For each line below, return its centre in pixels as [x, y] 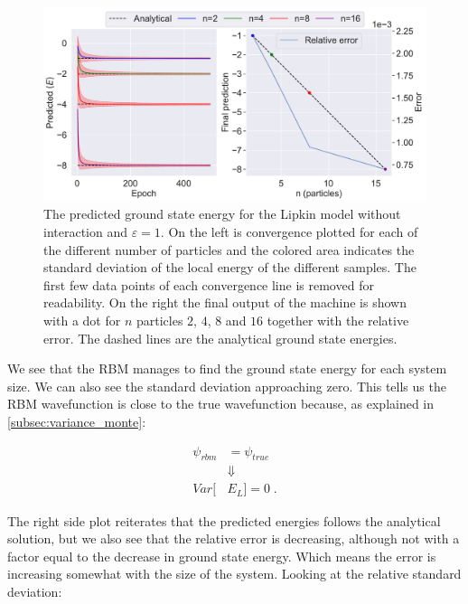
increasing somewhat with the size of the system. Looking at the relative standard [234, 574]
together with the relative [338, 321]
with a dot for [82, 321]
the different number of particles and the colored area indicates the [229, 249]
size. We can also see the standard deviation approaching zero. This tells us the [227, 386]
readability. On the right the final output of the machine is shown [225, 302]
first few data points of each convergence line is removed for [209, 284]
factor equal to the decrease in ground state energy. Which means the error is [222, 556]
